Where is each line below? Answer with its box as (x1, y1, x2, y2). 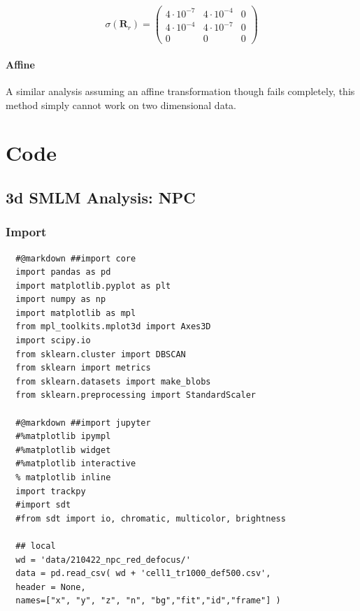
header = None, (15, 582, 86, 592)
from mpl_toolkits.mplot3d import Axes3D (15, 322, 211, 332)
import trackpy (15, 486, 86, 496)
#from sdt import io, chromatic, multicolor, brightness (15, 513, 286, 524)
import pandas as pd (15, 267, 111, 278)
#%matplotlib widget (15, 445, 111, 455)
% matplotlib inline (15, 473, 111, 483)
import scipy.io (15, 336, 91, 346)
